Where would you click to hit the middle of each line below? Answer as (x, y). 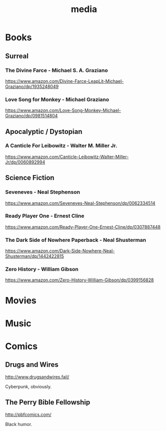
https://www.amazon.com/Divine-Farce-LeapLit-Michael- (64, 81)
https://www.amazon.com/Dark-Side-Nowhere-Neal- (60, 251)
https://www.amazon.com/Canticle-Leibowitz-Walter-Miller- (67, 157)
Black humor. (19, 424)
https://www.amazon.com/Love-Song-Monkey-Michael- (63, 110)
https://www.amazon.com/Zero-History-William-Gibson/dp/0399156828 (79, 280)
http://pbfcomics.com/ (28, 414)
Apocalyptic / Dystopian (44, 131)
